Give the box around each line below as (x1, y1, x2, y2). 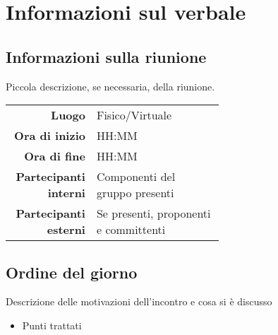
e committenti (96, 221, 166, 238)
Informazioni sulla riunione (6, 45, 207, 67)
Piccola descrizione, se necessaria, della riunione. (6, 78, 215, 93)
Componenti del (96, 168, 176, 185)
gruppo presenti (96, 184, 174, 201)
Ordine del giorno (6, 261, 138, 283)
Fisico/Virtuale (96, 107, 172, 124)
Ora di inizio (14, 127, 85, 144)
